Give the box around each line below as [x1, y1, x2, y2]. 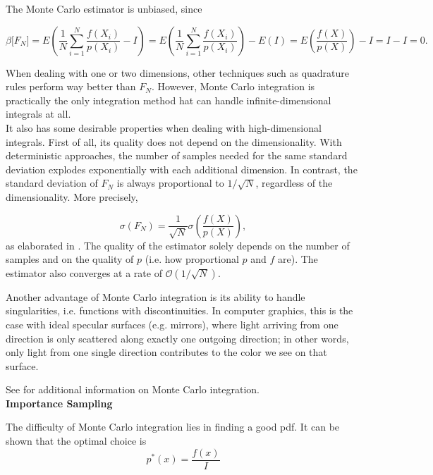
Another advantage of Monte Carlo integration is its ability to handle [6, 289, 305, 304]
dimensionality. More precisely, [6, 189, 138, 204]
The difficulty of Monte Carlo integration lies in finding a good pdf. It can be [6, 419, 340, 434]
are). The [278, 252, 318, 266]
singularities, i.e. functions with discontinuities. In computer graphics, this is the [6, 303, 353, 318]
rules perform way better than [6, 79, 136, 94]
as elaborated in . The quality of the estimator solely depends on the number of [6, 237, 350, 252]
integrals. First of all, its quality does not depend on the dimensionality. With [6, 134, 342, 149]
